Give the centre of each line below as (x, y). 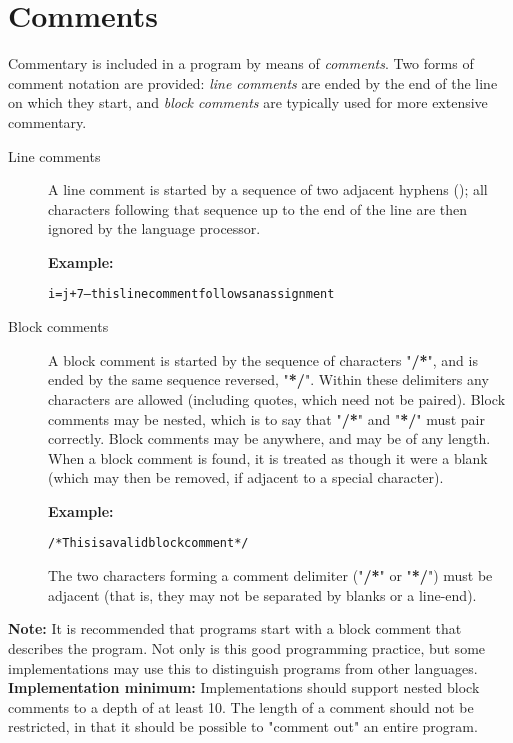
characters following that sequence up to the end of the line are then (258, 208)
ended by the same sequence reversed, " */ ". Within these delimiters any (268, 379)
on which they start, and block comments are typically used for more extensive (248, 102)
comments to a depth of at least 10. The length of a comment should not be (241, 706)
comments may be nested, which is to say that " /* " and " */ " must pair (266, 418)
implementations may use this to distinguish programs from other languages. (243, 667)
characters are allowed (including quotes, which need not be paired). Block (277, 398)
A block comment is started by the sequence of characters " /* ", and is (263, 359)
